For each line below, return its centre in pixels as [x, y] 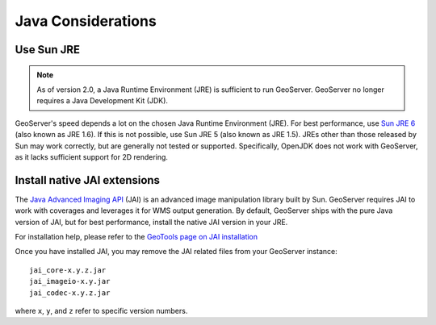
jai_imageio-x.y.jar [70, 281]
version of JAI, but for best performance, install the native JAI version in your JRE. [151, 222]
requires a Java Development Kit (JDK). [103, 101]
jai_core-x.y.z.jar [68, 270]
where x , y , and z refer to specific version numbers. [101, 310]
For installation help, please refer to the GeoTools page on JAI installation [136, 236]
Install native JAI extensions [88, 180]
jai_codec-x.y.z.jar [70, 293]
